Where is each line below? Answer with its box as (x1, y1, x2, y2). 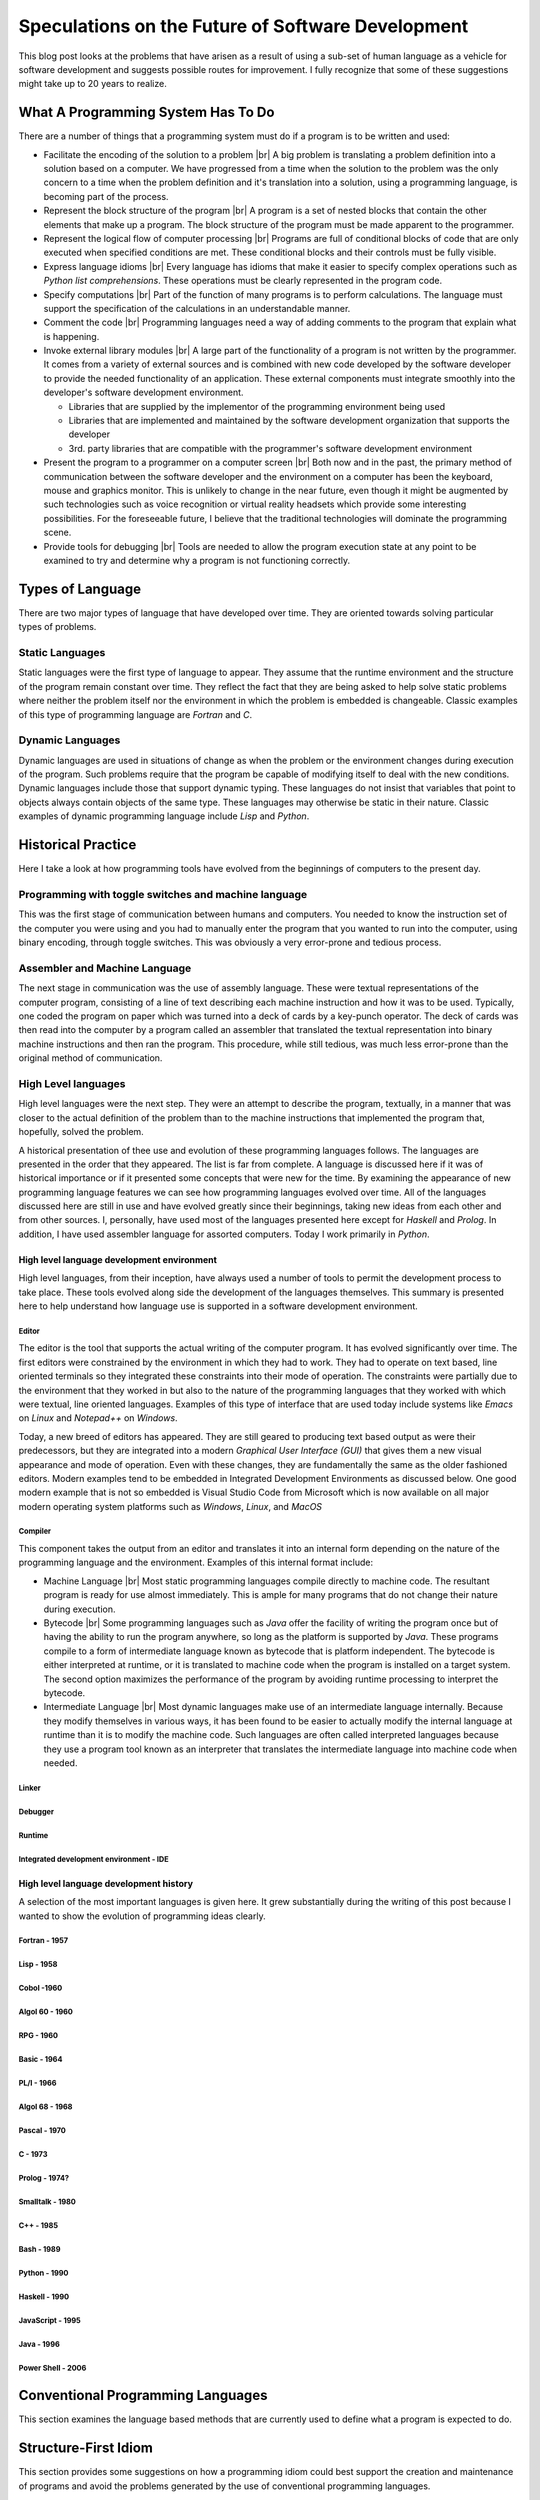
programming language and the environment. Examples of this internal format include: (18, 1556, 374, 1569)
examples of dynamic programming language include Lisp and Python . (18, 810, 310, 822)
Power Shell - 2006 (18, 2363, 87, 2374)
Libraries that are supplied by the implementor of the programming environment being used (68, 400, 446, 412)
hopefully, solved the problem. (18, 1126, 144, 1138)
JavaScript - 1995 (18, 2316, 82, 2326)
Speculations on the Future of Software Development (18, 15, 469, 37)
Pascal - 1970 (18, 2126, 67, 2136)
